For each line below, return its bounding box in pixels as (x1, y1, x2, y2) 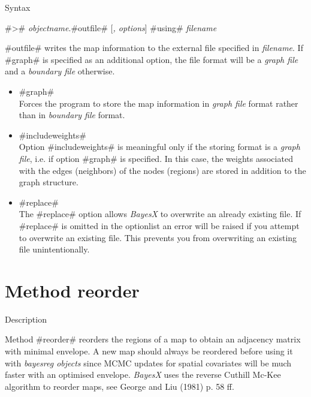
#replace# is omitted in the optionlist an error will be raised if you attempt (19, 219, 300, 231)
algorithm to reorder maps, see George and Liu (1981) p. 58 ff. (5, 380, 234, 392)
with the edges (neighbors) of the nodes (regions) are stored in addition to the (19, 164, 306, 176)
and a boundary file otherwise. (5, 65, 115, 77)
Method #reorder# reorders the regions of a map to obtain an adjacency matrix (5, 333, 301, 345)
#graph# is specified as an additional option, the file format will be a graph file (5, 53, 298, 65)
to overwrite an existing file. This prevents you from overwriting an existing (19, 231, 297, 243)
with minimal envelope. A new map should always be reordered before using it (5, 345, 293, 357)
